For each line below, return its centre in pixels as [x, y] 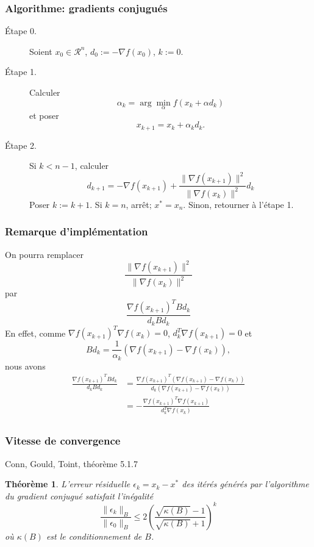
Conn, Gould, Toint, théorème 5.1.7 [71, 463]
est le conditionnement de [94, 536]
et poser [44, 115]
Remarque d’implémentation [77, 231]
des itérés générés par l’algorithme [245, 484]
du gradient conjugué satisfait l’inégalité [79, 495]
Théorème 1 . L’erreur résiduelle [68, 484]
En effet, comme [35, 333]
